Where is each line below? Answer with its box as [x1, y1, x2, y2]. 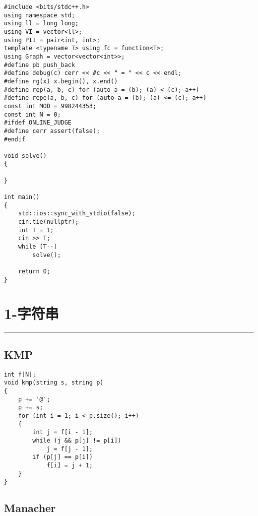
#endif [4, 135, 25, 143]
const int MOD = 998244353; [4, 102, 97, 110]
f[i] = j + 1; [46, 461, 93, 469]
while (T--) [18, 243, 58, 251]
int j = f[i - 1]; [32, 429, 93, 436]
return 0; [18, 268, 51, 275]
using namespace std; [4, 11, 75, 19]
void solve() [4, 152, 47, 159]
